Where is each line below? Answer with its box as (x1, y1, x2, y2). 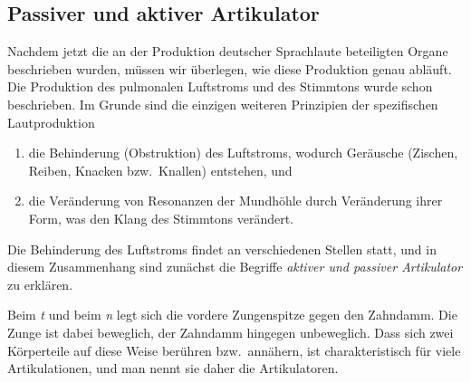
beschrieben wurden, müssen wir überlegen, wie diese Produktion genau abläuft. (7, 59, 452, 78)
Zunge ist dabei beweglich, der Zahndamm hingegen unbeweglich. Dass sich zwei (7, 322, 454, 341)
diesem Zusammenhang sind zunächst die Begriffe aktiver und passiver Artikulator (7, 257, 463, 276)
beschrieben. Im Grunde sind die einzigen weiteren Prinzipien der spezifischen (7, 94, 438, 113)
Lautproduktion (7, 112, 95, 131)
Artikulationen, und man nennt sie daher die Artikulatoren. (7, 359, 339, 378)
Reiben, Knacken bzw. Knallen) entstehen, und (28, 160, 293, 179)
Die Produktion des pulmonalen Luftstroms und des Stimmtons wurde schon (7, 77, 433, 96)
